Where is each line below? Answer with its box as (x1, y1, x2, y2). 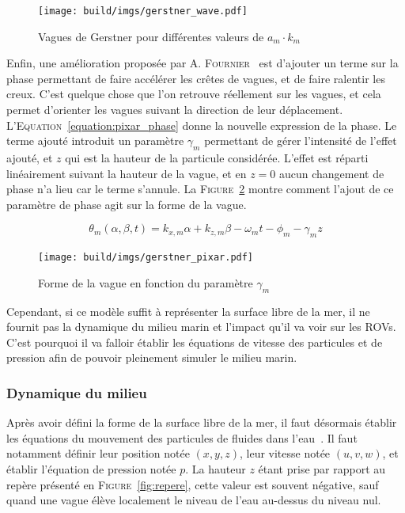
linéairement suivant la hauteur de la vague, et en (6, 165, 247, 181)
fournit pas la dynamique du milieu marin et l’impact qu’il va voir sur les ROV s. (6, 318, 396, 335)
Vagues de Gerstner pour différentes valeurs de (38, 28, 264, 44)
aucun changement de (278, 165, 384, 181)
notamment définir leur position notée (6, 445, 190, 462)
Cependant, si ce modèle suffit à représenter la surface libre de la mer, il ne (6, 302, 370, 319)
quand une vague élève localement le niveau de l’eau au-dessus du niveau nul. (6, 492, 381, 508)
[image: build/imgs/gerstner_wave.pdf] (38, 6, 248, 17)
